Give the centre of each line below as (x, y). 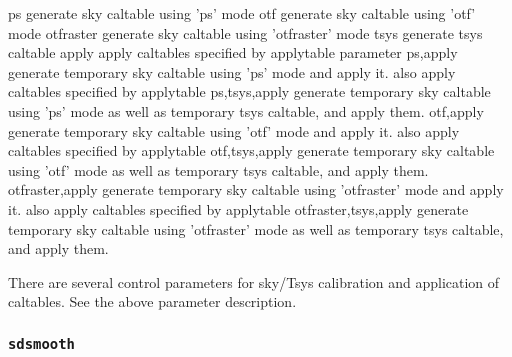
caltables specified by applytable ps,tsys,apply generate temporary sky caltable (249, 91)
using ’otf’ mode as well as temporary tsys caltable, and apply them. (218, 169)
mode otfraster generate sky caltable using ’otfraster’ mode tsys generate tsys (245, 32)
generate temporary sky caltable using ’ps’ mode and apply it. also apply (232, 71)
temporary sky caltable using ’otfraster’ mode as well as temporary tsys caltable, (256, 228)
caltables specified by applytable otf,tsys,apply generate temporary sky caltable (251, 150)
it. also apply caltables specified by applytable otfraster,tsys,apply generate (238, 208)
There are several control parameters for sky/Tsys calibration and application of (254, 281)
